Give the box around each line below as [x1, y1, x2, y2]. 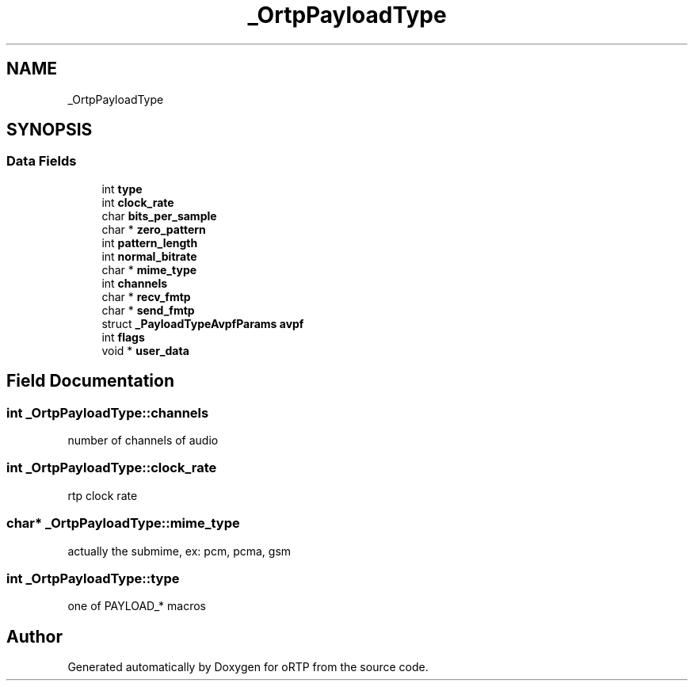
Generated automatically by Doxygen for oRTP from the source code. [67, 660, 429, 674]
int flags [101, 330, 145, 344]
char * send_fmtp [101, 303, 195, 317]
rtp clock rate [67, 488, 138, 502]
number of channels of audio [67, 433, 219, 448]
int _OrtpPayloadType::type [6, 570, 180, 586]
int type [101, 181, 143, 196]
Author [6, 626, 63, 647]
